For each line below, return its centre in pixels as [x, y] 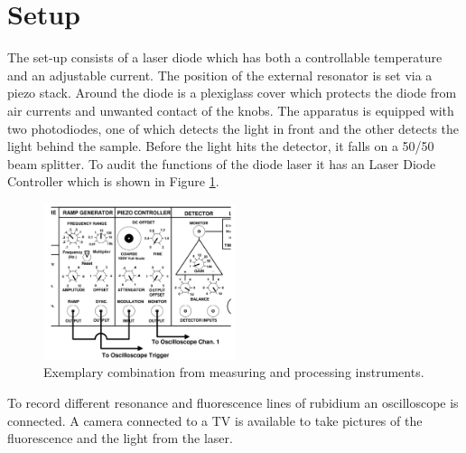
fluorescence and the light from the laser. [120, 438]
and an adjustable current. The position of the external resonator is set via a [220, 75]
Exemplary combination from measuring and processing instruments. [234, 372]
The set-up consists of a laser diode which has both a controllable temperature [225, 57]
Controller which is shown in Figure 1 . [113, 181]
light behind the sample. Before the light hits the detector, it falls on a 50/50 [221, 146]
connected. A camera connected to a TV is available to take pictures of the [215, 420]
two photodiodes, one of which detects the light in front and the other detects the [233, 128]
